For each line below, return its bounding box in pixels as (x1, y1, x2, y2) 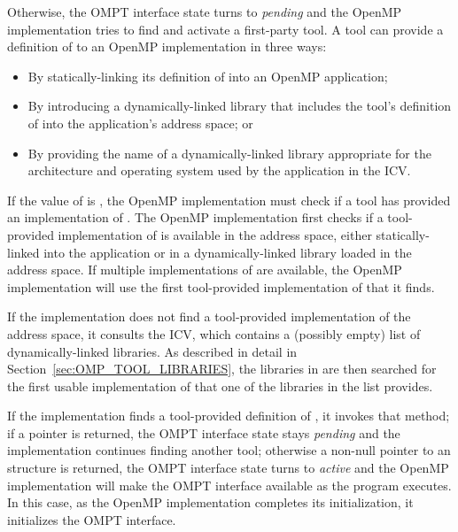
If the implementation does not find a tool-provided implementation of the (7, 307, 411, 326)
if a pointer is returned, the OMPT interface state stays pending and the (7, 423, 400, 442)
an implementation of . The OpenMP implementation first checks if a (7, 208, 384, 227)
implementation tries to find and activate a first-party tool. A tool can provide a (7, 19, 444, 38)
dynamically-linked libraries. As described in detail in (7, 342, 298, 360)
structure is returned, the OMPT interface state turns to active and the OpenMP (7, 459, 449, 477)
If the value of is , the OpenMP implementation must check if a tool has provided (7, 190, 451, 209)
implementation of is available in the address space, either (58, 225, 372, 243)
